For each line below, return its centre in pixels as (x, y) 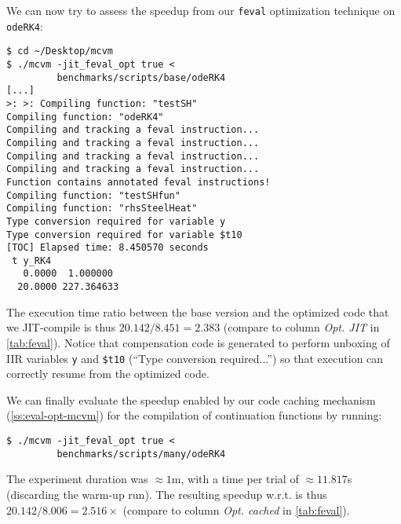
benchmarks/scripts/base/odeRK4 (141, 77)
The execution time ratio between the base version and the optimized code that (198, 311)
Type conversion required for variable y (116, 221)
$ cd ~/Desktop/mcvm (60, 51)
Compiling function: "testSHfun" (93, 195)
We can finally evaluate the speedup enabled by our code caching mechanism (191, 399)
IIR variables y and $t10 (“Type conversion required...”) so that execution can (195, 358)
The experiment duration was (77, 479)
